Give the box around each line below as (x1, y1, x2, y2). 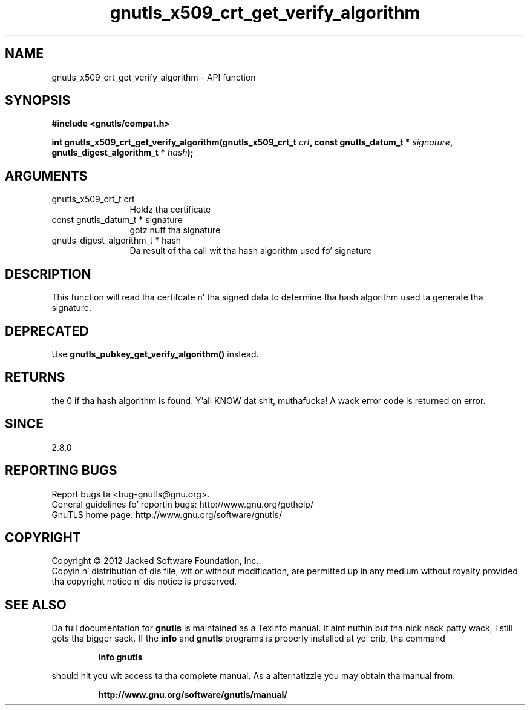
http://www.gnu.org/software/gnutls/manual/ (98, 689, 287, 700)
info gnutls (98, 652, 143, 663)
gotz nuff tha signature (129, 225, 221, 236)
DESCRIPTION (5, 266, 91, 282)
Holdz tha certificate (129, 204, 211, 215)
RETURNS (5, 370, 65, 385)
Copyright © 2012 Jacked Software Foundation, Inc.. (51, 556, 261, 566)
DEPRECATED (5, 323, 89, 339)
